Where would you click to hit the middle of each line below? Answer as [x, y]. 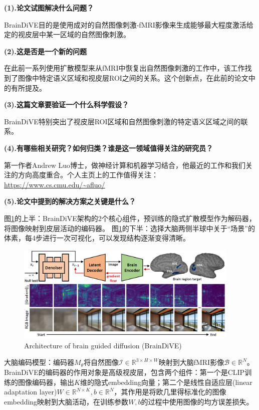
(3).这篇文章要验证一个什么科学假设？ [67, 105]
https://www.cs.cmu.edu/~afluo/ [55, 184]
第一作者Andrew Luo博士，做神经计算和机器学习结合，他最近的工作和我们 [125, 165]
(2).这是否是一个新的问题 [46, 51]
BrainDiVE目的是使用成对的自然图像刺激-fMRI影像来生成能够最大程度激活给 [129, 24]
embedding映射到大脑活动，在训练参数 [66, 401]
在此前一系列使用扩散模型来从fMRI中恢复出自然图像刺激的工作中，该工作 [124, 68]
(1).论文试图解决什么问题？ [49, 8]
